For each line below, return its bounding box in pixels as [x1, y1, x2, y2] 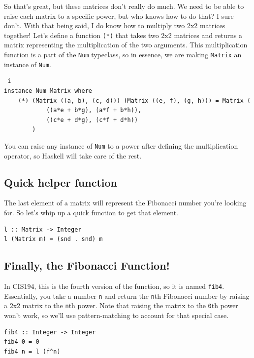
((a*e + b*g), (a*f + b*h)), [46, 107, 142, 114]
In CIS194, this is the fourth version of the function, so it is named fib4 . [4, 280, 224, 291]
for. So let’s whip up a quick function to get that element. [4, 207, 179, 217]
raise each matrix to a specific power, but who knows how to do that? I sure [4, 10, 234, 21]
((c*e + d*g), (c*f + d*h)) [46, 116, 138, 123]
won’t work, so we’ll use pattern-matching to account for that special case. [4, 310, 229, 320]
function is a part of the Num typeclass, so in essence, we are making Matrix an [4, 49, 242, 60]
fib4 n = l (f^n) [4, 348, 61, 355]
